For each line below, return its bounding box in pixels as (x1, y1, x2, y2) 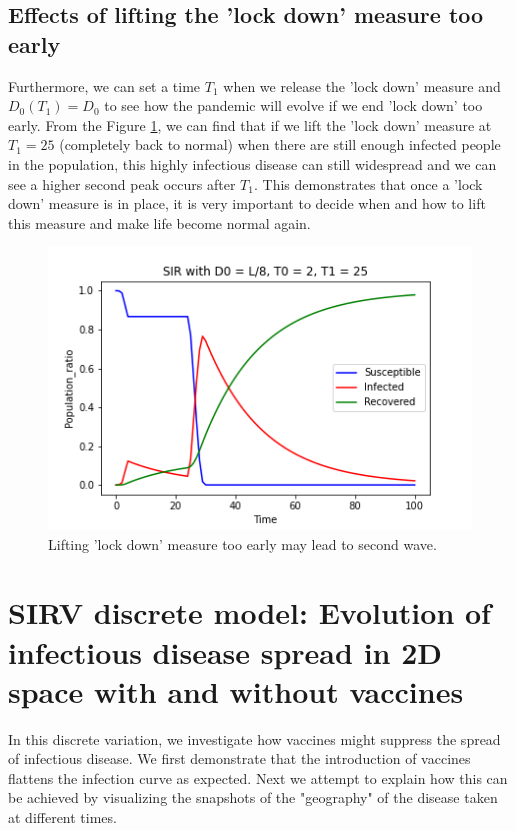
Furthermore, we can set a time (8, 75, 201, 96)
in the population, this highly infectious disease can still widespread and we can (8, 153, 497, 174)
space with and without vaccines (8, 670, 464, 711)
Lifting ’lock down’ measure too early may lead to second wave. (48, 533, 437, 554)
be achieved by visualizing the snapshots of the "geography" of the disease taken (8, 787, 498, 808)
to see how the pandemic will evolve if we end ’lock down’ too (104, 95, 483, 116)
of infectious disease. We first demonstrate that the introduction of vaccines (8, 748, 471, 769)
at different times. (8, 807, 117, 828)
